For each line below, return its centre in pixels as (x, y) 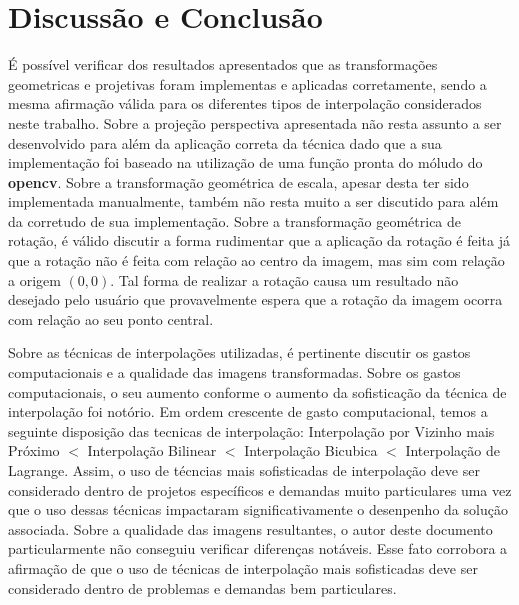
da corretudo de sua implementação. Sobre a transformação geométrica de (235, 220)
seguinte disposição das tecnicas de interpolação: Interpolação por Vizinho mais (251, 430)
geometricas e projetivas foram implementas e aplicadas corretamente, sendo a (247, 83)
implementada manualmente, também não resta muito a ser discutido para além (253, 201)
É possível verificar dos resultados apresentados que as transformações (223, 64)
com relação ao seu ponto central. (111, 318)
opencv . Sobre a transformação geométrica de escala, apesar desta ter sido (238, 181)
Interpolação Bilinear (152, 450)
